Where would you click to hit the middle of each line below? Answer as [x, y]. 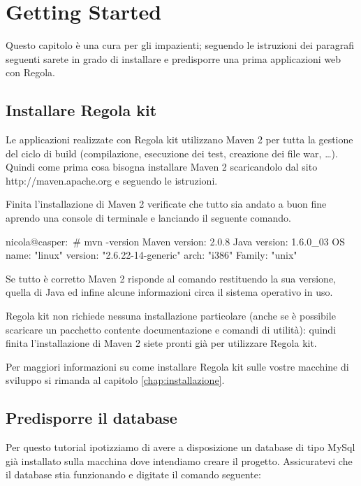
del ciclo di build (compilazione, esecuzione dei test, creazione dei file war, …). [172, 153]
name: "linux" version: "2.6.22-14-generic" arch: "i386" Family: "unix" [152, 255]
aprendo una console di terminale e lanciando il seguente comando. [148, 218]
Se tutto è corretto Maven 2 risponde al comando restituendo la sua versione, [171, 278]
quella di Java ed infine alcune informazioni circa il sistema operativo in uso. [169, 292]
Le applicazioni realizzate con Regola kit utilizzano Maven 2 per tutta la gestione [179, 140]
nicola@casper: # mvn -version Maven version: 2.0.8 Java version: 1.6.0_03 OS [175, 241]
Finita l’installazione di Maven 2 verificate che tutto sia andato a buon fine [166, 204]
